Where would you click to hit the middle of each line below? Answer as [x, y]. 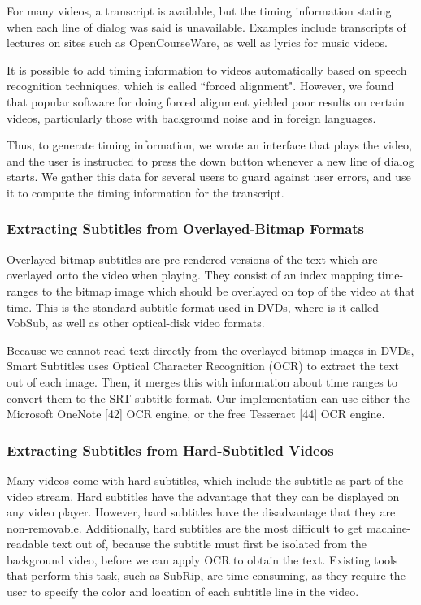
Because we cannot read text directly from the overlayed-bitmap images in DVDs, [210, 350]
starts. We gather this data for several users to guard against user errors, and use [209, 177]
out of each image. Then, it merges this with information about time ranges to [202, 381]
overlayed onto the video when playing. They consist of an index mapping [190, 275]
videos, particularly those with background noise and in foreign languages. [191, 117]
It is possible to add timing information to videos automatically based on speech [207, 69]
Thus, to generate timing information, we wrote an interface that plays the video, [209, 145]
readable [28, 544]
